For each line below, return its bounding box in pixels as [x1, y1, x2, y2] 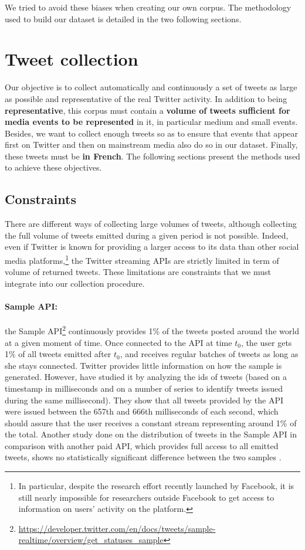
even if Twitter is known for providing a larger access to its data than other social [5, 240, 299, 253]
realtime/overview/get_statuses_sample [18, 534, 164, 546]
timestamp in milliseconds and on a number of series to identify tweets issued [5, 382, 283, 394]
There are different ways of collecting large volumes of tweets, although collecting [5, 218, 297, 230]
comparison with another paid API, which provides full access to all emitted [5, 439, 279, 451]
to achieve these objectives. [5, 161, 102, 174]
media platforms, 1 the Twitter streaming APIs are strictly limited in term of [5, 253, 279, 266]
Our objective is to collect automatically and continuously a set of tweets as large [5, 81, 297, 93]
